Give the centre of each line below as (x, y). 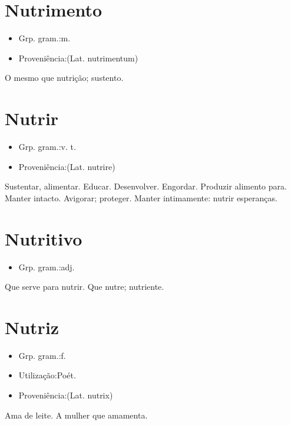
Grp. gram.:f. (42, 355)
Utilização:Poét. (47, 375)
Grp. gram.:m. (44, 38)
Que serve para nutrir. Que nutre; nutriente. (85, 287)
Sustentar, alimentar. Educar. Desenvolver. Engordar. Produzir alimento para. (146, 186)
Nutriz (32, 327)
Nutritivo (44, 238)
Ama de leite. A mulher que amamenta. (76, 415)
